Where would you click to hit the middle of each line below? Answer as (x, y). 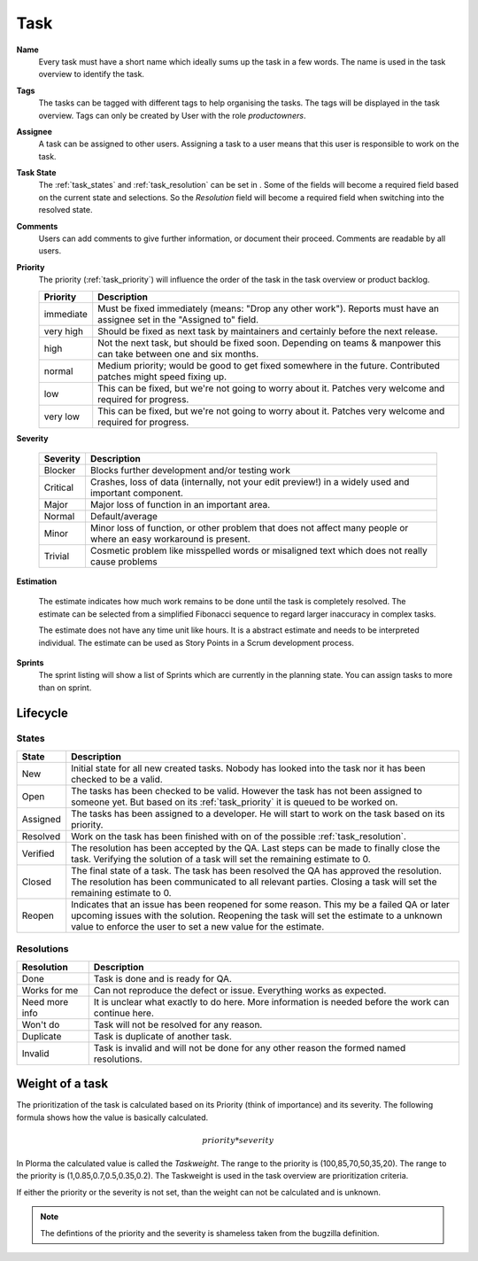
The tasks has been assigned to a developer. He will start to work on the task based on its (258, 813)
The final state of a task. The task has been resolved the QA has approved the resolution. (257, 870)
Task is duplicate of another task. (162, 1036)
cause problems (124, 561)
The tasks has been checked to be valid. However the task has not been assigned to (247, 790)
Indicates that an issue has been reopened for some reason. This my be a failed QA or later (261, 904)
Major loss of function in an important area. (180, 504)
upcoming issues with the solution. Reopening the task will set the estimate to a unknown (257, 915)
